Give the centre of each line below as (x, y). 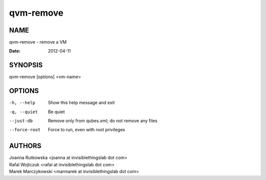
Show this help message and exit (82, 103)
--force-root (25, 130)
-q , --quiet (23, 112)
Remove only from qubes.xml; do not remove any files (103, 121)
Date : (15, 51)
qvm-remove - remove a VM (38, 42)
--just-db (21, 121)
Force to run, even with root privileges (86, 130)
